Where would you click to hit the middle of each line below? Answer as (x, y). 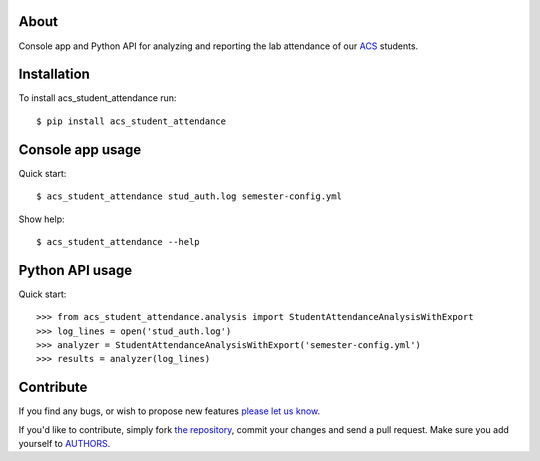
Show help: (41, 219)
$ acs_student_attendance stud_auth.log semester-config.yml (189, 196)
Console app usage (80, 149)
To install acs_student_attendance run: (97, 98)
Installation (54, 74)
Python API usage (75, 270)
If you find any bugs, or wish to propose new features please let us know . (169, 411)
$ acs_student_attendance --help (118, 241)
